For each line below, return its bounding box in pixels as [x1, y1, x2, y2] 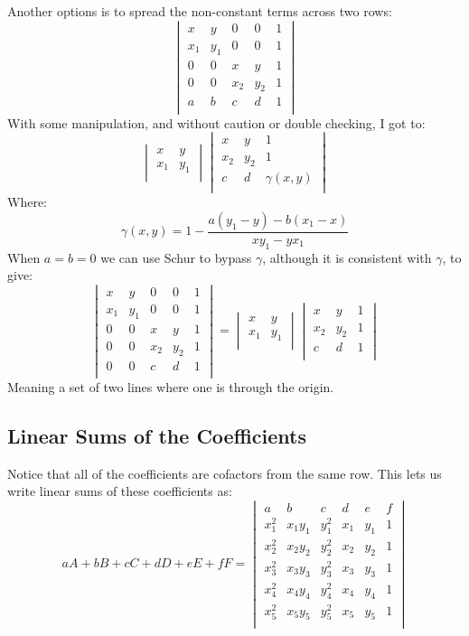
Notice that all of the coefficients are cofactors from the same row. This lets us [7, 463, 442, 482]
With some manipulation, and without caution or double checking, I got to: [7, 113, 426, 132]
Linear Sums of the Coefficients [7, 421, 306, 449]
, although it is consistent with [262, 248, 432, 267]
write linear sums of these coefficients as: [7, 482, 232, 500]
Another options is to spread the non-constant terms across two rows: [7, 2, 392, 20]
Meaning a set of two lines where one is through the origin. [7, 377, 334, 396]
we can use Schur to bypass [100, 248, 252, 267]
